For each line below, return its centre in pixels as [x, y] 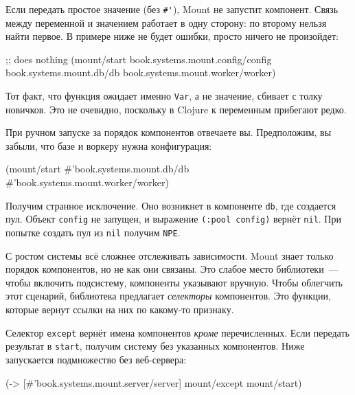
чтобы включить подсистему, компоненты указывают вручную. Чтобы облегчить [174, 282]
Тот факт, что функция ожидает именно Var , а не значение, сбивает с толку [164, 96]
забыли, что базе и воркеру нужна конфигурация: [109, 145]
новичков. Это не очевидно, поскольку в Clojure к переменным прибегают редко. [176, 109]
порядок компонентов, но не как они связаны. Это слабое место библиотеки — [172, 269]
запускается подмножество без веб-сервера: [96, 359]
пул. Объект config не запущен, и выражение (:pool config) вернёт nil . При [173, 219]
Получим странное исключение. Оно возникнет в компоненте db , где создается [171, 205]
